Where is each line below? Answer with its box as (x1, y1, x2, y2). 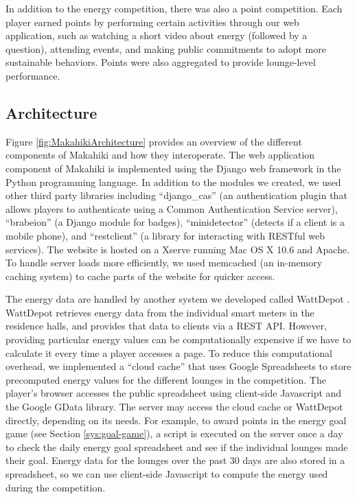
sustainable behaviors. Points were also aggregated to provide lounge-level (5, 55, 316, 69)
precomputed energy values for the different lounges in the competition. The (5, 372, 326, 386)
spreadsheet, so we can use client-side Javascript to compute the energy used (5, 467, 328, 481)
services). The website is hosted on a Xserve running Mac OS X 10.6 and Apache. (5, 242, 350, 256)
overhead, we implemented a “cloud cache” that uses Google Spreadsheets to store (5, 359, 352, 373)
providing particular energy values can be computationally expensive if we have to (5, 332, 352, 347)
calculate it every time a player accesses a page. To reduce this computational (5, 345, 332, 360)
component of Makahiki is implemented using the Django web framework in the (5, 161, 341, 175)
